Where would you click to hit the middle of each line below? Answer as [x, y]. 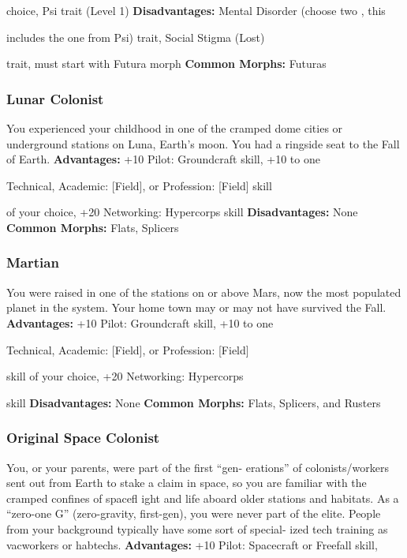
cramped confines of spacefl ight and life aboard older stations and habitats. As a [203, 498]
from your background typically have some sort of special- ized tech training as [197, 528]
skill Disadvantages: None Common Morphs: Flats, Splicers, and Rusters [194, 402]
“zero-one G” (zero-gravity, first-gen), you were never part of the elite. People [194, 513]
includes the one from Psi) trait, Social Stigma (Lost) [136, 37]
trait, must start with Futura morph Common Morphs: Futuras [166, 64]
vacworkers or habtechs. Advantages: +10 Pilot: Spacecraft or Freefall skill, [192, 544]
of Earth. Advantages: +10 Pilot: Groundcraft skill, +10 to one [163, 159]
